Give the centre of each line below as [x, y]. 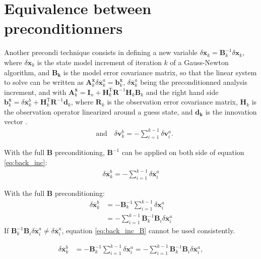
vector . [16, 121]
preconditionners [63, 28]
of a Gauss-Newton [199, 62]
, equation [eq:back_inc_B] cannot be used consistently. [148, 230]
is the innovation [231, 111]
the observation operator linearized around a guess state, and [99, 111]
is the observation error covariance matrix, [172, 102]
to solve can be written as [44, 82]
